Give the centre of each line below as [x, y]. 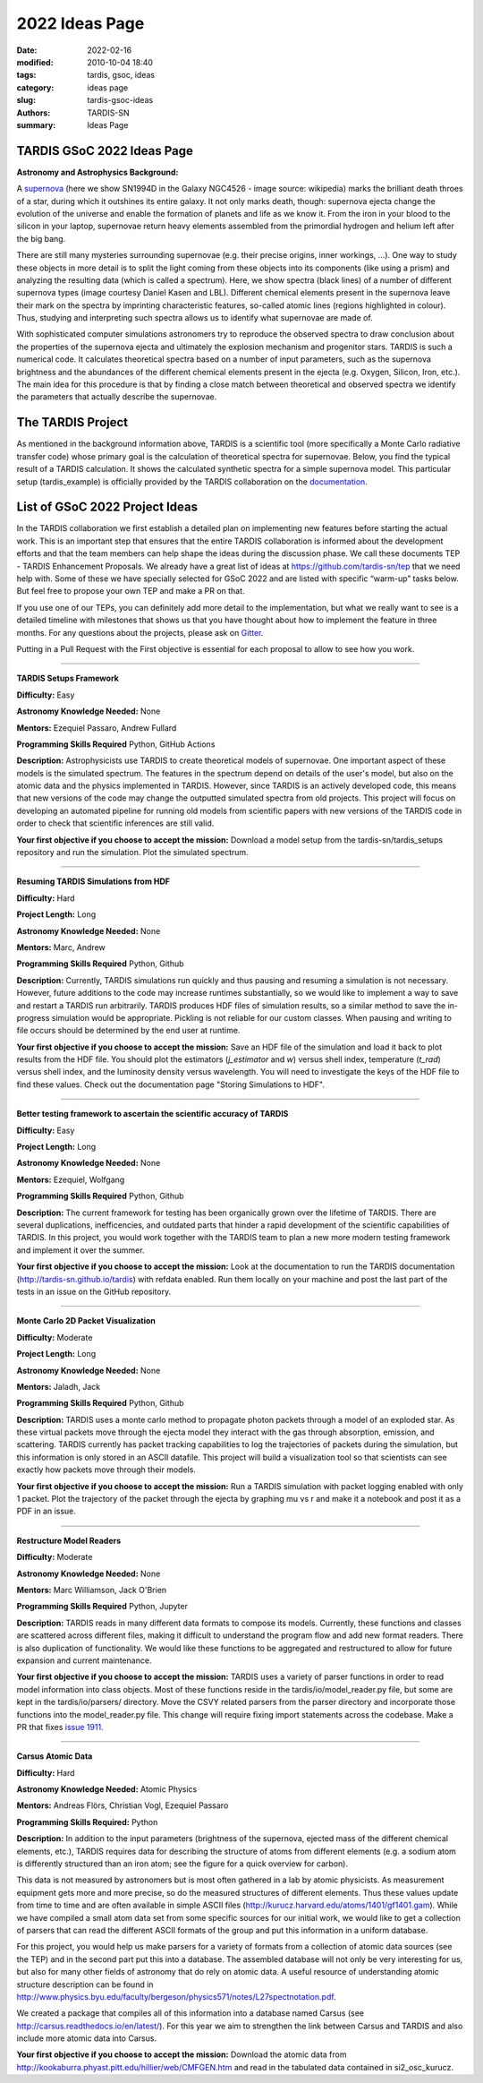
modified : [35, 62]
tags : [26, 75]
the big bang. [41, 238]
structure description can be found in [85, 1984]
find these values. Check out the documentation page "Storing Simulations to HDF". [171, 1084]
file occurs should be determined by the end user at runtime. [128, 1031]
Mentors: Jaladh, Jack [59, 1386]
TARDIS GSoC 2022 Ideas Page [105, 151]
